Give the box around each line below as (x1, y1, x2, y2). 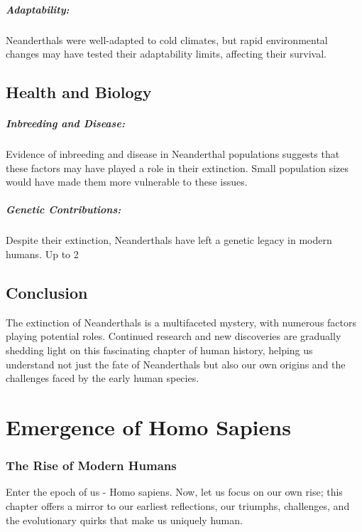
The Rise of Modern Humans (6, 457, 177, 474)
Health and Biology (6, 81, 152, 103)
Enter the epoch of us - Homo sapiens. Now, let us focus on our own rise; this (6, 484, 343, 499)
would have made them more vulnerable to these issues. (6, 174, 248, 189)
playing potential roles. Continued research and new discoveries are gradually (6, 329, 341, 344)
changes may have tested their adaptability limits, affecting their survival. (6, 46, 327, 61)
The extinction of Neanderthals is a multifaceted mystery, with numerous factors (6, 314, 357, 329)
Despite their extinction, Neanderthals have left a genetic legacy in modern (6, 233, 332, 248)
